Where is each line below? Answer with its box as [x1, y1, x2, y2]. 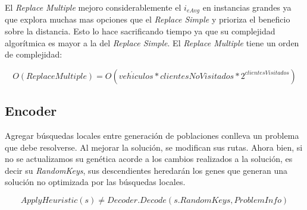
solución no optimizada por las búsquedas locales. [5, 176, 186, 188]
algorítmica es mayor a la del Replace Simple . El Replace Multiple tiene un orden [5, 36, 299, 49]
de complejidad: [5, 48, 62, 61]
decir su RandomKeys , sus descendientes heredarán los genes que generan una [5, 164, 288, 176]
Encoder [5, 101, 57, 120]
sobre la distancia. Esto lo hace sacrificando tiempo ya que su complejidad [5, 25, 275, 37]
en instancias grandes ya [202, 1, 292, 13]
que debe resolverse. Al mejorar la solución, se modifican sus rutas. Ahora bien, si [5, 141, 303, 153]
